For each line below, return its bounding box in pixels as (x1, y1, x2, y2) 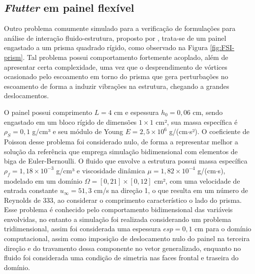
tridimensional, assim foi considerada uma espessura (4, 223, 161, 234)
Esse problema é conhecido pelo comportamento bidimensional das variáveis (4, 204, 233, 215)
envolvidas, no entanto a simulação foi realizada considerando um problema (4, 214, 231, 224)
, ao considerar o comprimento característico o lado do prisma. (53, 194, 242, 205)
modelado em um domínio (4, 175, 83, 186)
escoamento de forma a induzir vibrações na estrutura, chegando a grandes (4, 81, 229, 91)
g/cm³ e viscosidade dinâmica (56, 165, 145, 175)
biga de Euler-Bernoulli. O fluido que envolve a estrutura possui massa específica (4, 156, 248, 166)
